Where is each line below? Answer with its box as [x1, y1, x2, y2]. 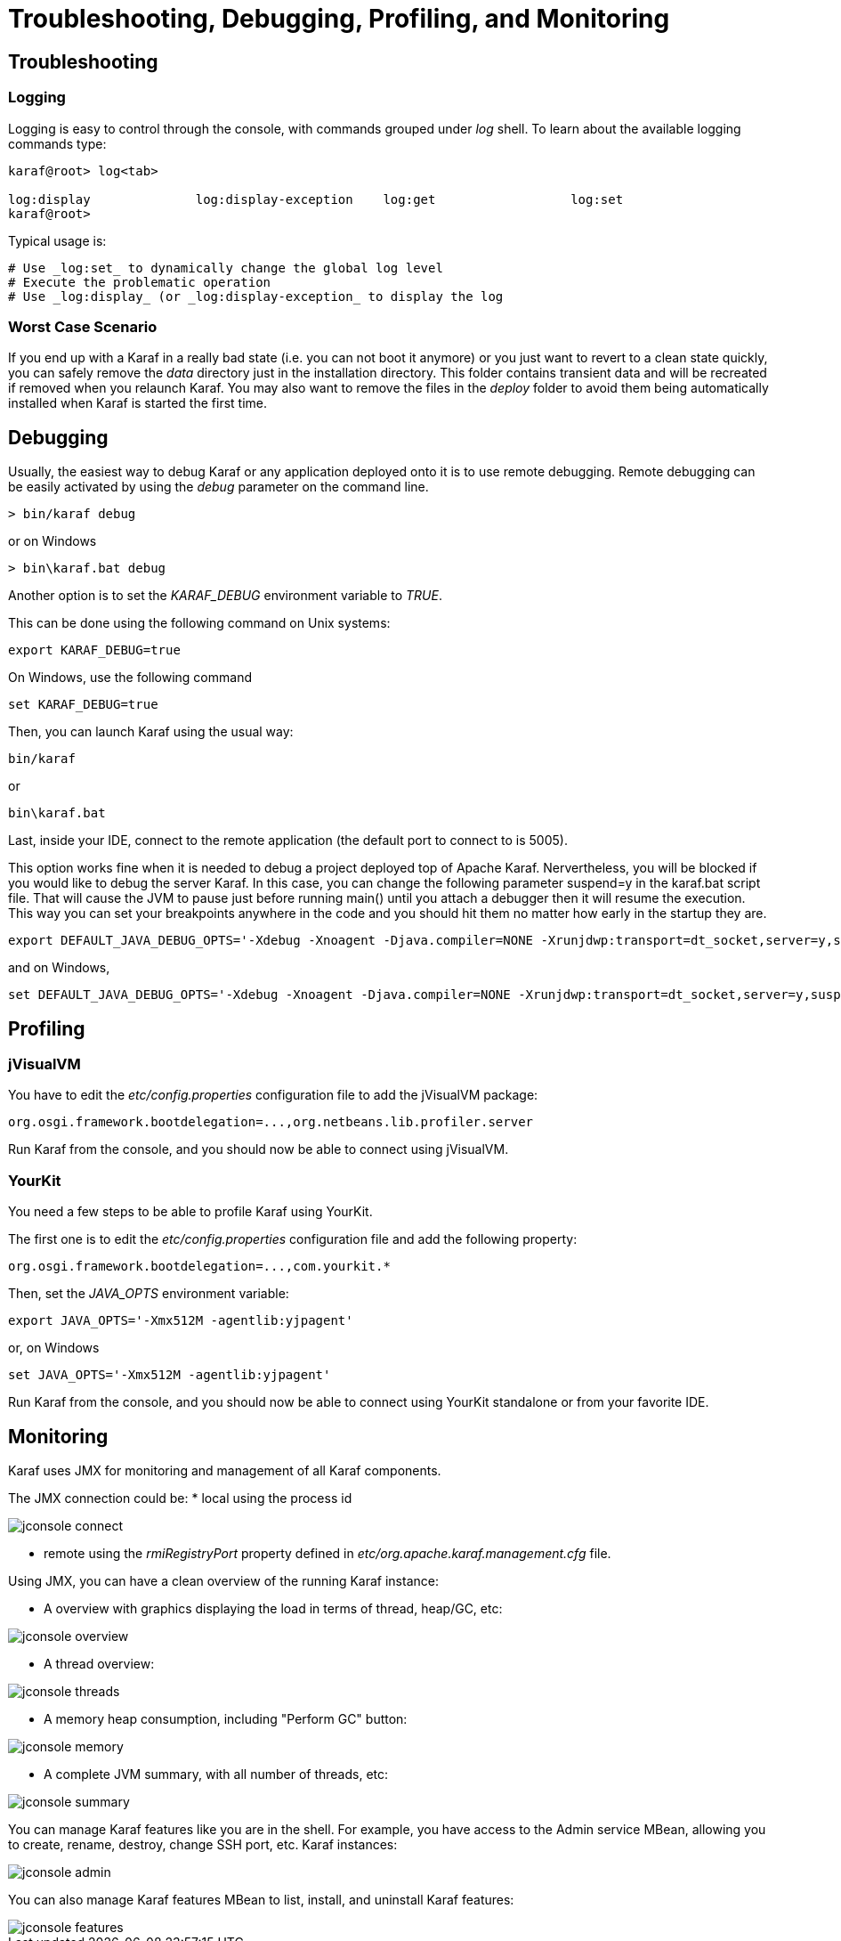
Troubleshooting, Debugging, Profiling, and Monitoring [8, 4, 670, 34]
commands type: [8, 135, 107, 151]
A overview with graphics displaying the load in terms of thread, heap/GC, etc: [44, 1600, 503, 1616]
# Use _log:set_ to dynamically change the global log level [8, 260, 443, 275]
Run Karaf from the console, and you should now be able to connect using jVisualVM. [8, 1141, 509, 1157]
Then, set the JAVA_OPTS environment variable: [8, 1286, 289, 1302]
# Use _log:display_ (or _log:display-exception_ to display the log [8, 288, 504, 304]
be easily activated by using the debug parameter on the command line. [8, 479, 429, 495]
